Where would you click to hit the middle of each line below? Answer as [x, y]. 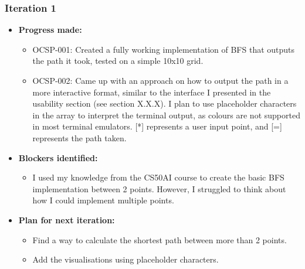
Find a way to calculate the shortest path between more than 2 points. [160, 239]
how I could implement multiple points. [103, 200]
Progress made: [50, 30]
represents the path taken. [79, 137]
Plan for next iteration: [67, 219]
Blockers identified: [58, 157]
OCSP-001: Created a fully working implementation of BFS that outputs [164, 49]
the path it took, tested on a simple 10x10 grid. [118, 61]
